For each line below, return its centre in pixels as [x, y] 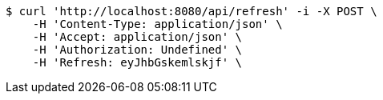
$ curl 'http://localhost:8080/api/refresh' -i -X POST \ [191, 11]
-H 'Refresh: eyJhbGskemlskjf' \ [137, 62]
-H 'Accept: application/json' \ [137, 37]
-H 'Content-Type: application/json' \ [157, 24]
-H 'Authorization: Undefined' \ [137, 50]
